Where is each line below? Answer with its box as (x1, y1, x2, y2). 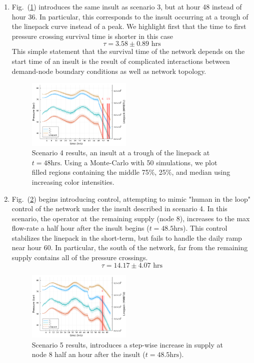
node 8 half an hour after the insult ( (31, 349, 145, 360)
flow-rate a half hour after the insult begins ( (11, 223, 149, 233)
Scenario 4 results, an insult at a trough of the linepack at (31, 147, 210, 158)
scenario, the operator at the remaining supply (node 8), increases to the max (11, 213, 250, 223)
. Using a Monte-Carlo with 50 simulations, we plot (60, 157, 217, 167)
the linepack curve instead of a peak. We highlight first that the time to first (11, 21, 246, 31)
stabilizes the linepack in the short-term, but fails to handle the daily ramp (11, 232, 242, 243)
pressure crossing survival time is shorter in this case (11, 30, 173, 41)
